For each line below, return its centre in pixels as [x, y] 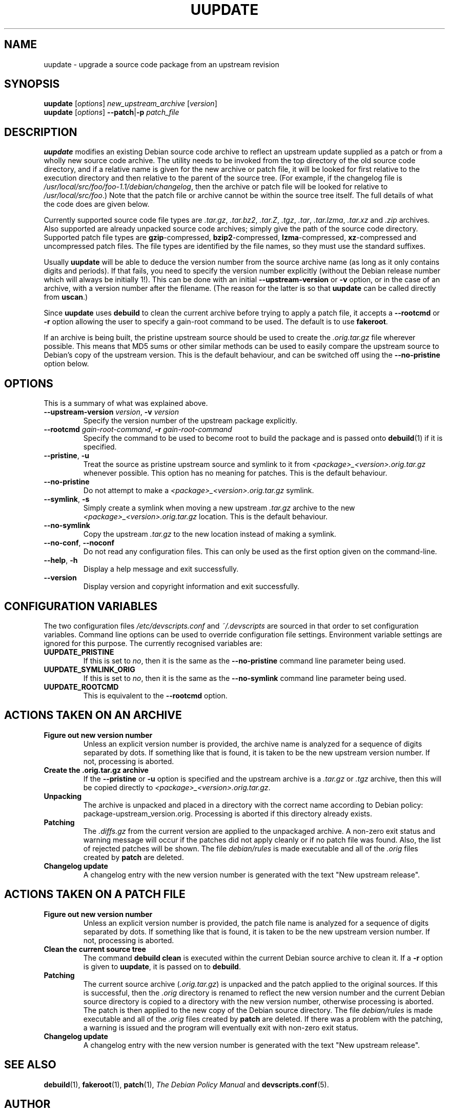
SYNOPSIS [32, 84]
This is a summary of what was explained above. [126, 403]
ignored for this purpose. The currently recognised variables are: [153, 643]
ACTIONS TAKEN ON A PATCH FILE [95, 894]
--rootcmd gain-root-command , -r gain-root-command [138, 430]
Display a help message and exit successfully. [161, 569]
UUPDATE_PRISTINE [79, 652]
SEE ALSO [30, 1065]
